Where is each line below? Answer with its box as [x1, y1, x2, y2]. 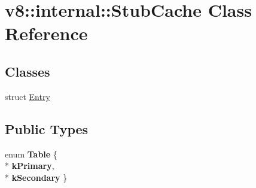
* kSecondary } [5, 171, 68, 183]
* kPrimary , [5, 159, 54, 172]
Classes [5, 62, 50, 80]
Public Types [5, 119, 89, 138]
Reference [5, 21, 88, 46]
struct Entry [5, 90, 50, 102]
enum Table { [5, 147, 57, 160]
